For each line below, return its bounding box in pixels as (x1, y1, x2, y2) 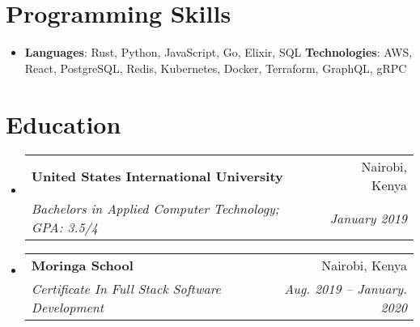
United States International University (31, 166, 283, 185)
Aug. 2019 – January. (284, 279, 407, 299)
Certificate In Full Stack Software (31, 279, 221, 299)
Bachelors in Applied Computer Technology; (31, 199, 279, 219)
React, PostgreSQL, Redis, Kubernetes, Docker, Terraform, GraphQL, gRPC (24, 59, 407, 76)
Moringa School (31, 256, 134, 275)
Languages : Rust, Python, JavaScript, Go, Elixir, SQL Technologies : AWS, (24, 44, 413, 61)
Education (6, 107, 121, 140)
